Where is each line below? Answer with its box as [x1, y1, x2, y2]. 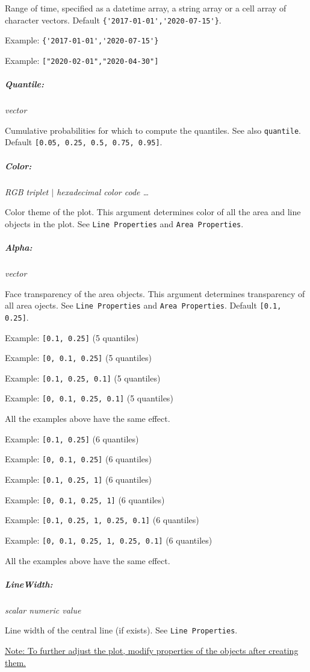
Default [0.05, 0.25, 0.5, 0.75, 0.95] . [5, 136, 163, 148]
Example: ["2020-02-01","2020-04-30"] [5, 54, 159, 66]
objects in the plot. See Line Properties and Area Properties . [5, 217, 244, 230]
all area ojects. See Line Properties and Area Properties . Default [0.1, [5, 299, 282, 312]
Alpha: [5, 241, 33, 254]
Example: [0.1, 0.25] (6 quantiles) [5, 432, 139, 445]
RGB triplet [5, 185, 49, 198]
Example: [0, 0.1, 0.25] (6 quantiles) [5, 453, 152, 465]
